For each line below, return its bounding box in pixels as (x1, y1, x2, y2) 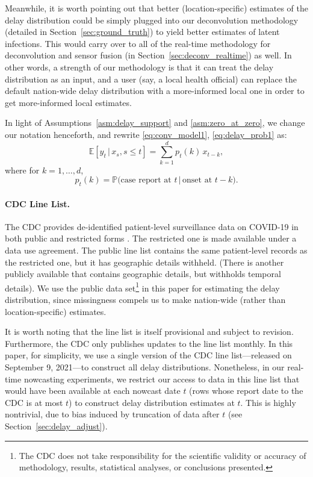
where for (5, 163, 40, 176)
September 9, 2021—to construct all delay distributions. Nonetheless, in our (5, 361, 285, 373)
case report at (120, 176, 172, 185)
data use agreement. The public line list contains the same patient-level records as (5, 244, 308, 257)
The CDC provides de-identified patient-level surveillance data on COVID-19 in (5, 220, 299, 232)
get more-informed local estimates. (5, 96, 132, 108)
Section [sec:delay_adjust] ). (5, 420, 108, 432)
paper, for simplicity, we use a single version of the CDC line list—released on (5, 349, 292, 361)
